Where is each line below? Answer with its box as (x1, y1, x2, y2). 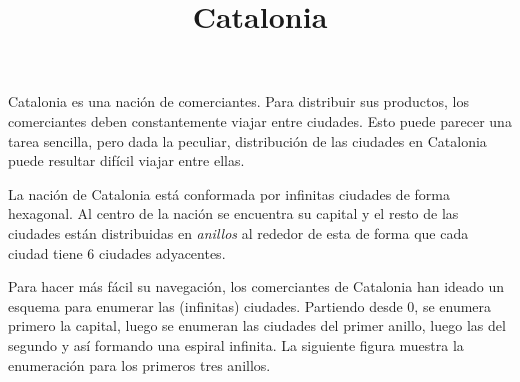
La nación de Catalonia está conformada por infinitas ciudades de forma (8, 183, 450, 204)
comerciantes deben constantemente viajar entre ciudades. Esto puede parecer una (8, 110, 512, 131)
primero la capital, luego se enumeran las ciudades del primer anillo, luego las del (8, 315, 506, 336)
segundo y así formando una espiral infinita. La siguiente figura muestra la (8, 334, 464, 355)
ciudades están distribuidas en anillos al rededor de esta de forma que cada (8, 222, 469, 243)
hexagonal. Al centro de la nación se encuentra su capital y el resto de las (8, 203, 459, 224)
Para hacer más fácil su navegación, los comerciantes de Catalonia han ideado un (8, 276, 505, 297)
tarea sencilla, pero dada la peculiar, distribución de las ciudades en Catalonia (8, 130, 487, 151)
